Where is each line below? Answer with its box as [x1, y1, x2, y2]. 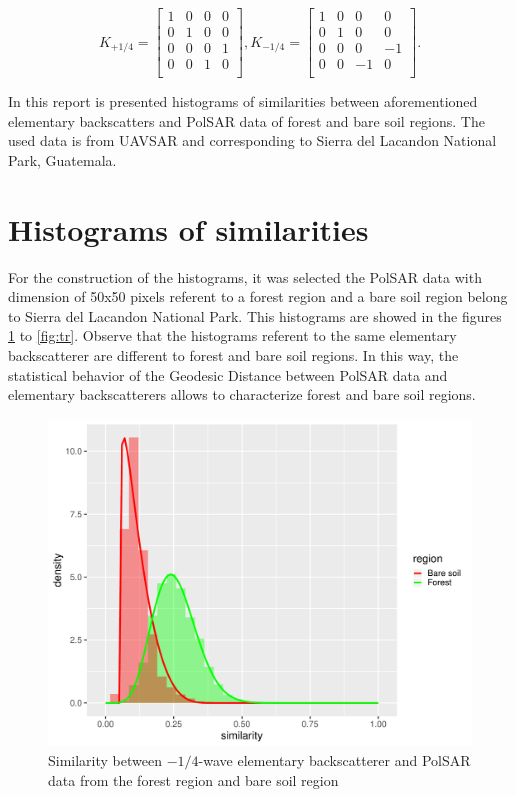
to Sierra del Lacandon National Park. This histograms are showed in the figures [8, 305, 502, 326]
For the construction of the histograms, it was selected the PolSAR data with [8, 266, 482, 287]
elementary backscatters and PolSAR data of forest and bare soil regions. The [8, 110, 485, 131]
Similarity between [48, 749, 162, 770]
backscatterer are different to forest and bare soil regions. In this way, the [8, 345, 459, 366]
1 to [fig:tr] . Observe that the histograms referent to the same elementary [8, 325, 457, 346]
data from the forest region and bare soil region [48, 769, 339, 790]
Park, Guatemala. [8, 149, 117, 170]
